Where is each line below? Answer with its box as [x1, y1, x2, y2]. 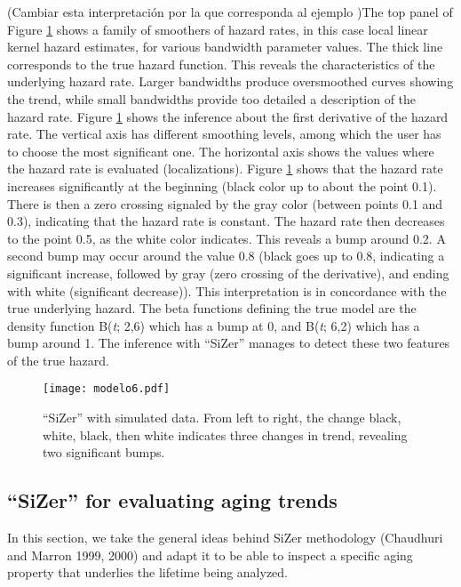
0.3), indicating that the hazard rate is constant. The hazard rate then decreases [7, 212, 445, 230]
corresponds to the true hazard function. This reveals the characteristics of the [7, 54, 435, 73]
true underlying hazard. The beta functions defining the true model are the [7, 299, 417, 318]
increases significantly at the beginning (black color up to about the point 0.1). [7, 176, 437, 195]
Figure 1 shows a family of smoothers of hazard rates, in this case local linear [7, 20, 428, 38]
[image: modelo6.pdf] [43, 382, 171, 396]
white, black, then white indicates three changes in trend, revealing [43, 425, 408, 444]
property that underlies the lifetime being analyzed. [7, 563, 289, 582]
